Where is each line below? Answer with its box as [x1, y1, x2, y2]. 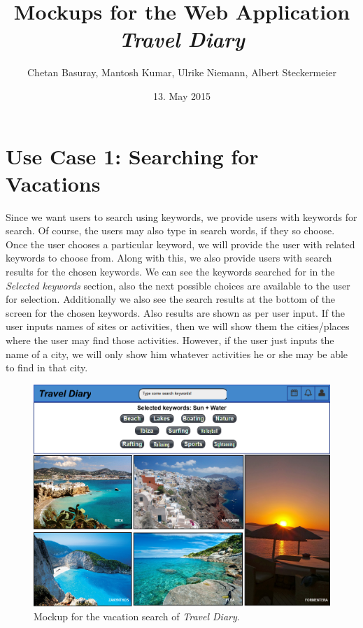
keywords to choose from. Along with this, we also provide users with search [6, 250, 332, 265]
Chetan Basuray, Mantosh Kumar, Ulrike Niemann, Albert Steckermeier [27, 65, 336, 80]
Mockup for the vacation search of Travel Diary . [34, 609, 240, 624]
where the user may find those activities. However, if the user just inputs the [6, 332, 334, 347]
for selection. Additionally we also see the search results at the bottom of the [6, 292, 336, 306]
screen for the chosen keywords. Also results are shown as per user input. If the [6, 305, 346, 320]
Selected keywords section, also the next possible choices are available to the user [6, 278, 350, 292]
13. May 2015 [152, 88, 211, 103]
